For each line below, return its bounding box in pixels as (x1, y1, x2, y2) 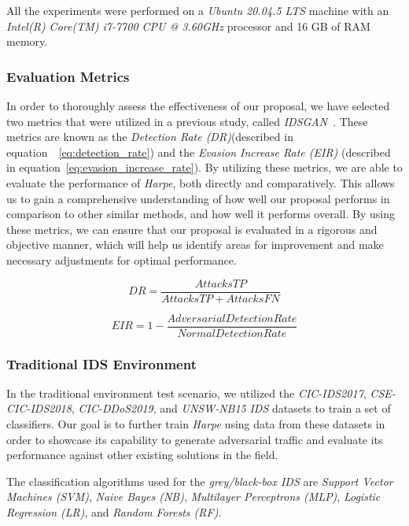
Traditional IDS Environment (6, 354, 197, 373)
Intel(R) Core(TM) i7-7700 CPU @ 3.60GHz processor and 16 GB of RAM (6, 17, 370, 34)
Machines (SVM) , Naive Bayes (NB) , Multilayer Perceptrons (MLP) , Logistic (6, 488, 381, 505)
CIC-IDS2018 (6, 400, 72, 417)
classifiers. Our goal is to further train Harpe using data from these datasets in (6, 416, 385, 432)
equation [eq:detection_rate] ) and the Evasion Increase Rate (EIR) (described (6, 143, 391, 160)
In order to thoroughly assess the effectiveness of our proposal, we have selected (6, 98, 390, 113)
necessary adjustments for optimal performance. (6, 251, 237, 268)
